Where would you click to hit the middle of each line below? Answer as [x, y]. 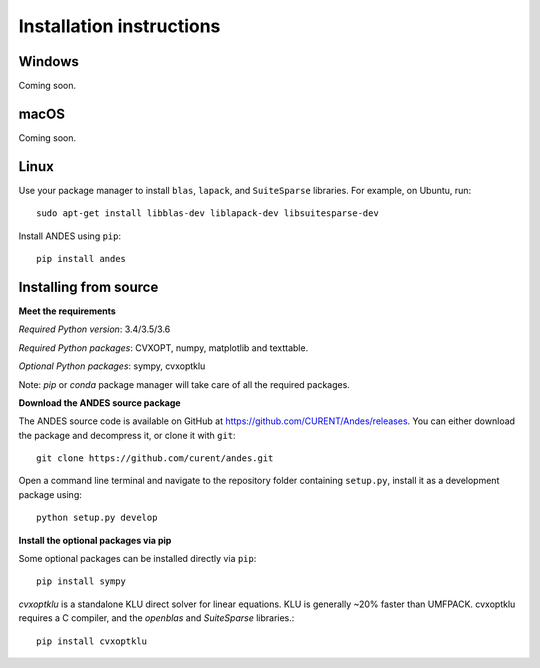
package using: [50, 494]
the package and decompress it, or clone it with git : [127, 435]
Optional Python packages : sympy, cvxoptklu [112, 366]
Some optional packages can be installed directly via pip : [137, 559]
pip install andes [81, 259]
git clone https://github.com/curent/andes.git [155, 458]
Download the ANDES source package [99, 402]
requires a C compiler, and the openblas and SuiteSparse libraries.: [156, 618]
